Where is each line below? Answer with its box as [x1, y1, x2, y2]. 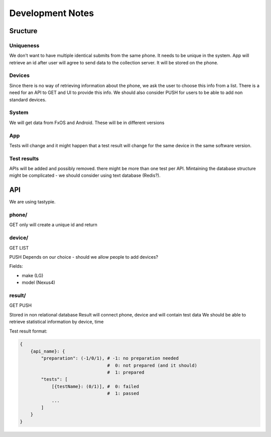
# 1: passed [107, 391, 139, 396]
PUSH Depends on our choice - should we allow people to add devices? [9, 254, 158, 260]
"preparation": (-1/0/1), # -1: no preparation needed [41, 356, 179, 361]
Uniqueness [9, 42, 40, 49]
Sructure [9, 27, 38, 35]
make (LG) [22, 272, 44, 278]
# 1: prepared [107, 370, 145, 375]
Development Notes [9, 8, 94, 19]
